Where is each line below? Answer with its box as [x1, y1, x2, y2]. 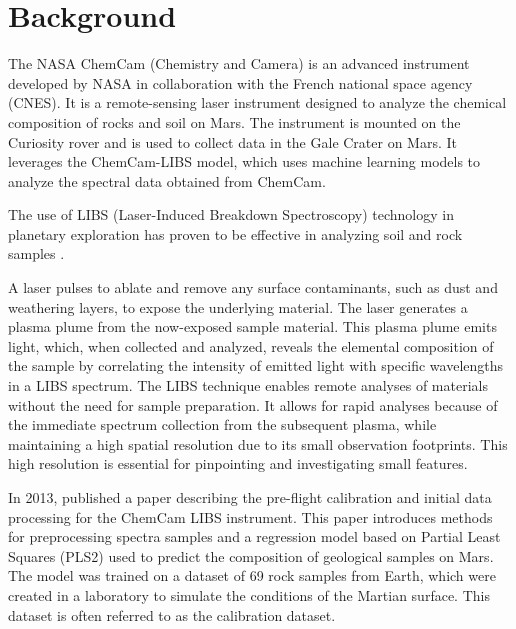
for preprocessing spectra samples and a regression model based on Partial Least [8, 526, 501, 547]
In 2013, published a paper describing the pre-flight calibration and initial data [8, 487, 492, 507]
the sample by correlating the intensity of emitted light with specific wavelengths [8, 355, 504, 376]
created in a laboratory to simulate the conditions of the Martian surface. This [8, 584, 490, 605]
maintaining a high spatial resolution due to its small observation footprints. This [8, 433, 508, 454]
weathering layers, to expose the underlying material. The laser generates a [8, 296, 468, 317]
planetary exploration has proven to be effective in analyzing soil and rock [8, 223, 463, 244]
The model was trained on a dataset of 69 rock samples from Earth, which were [8, 565, 496, 586]
